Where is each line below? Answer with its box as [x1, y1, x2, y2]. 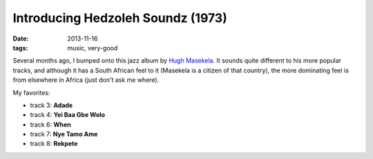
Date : [12, 34, 29, 43]
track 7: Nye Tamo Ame [30, 130, 98, 138]
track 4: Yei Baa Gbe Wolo [30, 111, 106, 119]
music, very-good [67, 43, 118, 52]
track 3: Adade [30, 100, 73, 109]
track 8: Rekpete [30, 140, 78, 148]
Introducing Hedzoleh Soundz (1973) [12, 10, 227, 25]
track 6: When [30, 120, 72, 129]
